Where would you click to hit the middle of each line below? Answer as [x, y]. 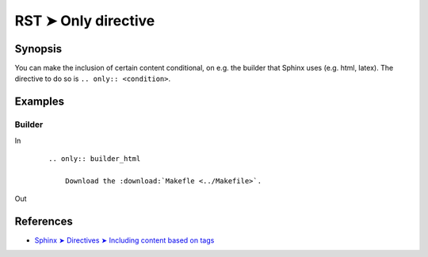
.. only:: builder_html [95, 159]
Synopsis [38, 49]
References [44, 221]
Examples [40, 102]
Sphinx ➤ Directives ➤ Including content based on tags [124, 240]
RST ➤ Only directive [85, 21]
